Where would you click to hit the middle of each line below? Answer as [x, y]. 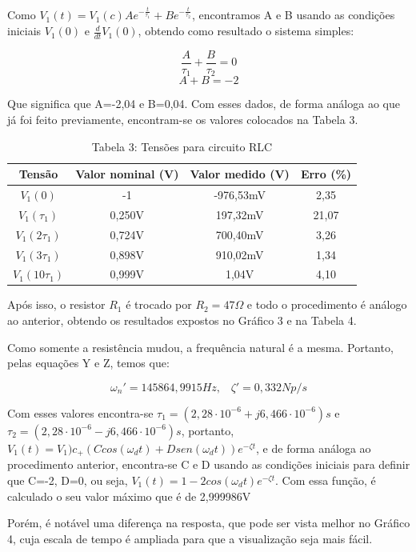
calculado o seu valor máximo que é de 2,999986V [129, 496]
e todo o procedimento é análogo [327, 304]
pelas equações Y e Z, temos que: [88, 363]
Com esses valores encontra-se [80, 412]
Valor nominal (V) [127, 174]
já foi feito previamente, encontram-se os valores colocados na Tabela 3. [183, 119]
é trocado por [159, 304]
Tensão [38, 174]
